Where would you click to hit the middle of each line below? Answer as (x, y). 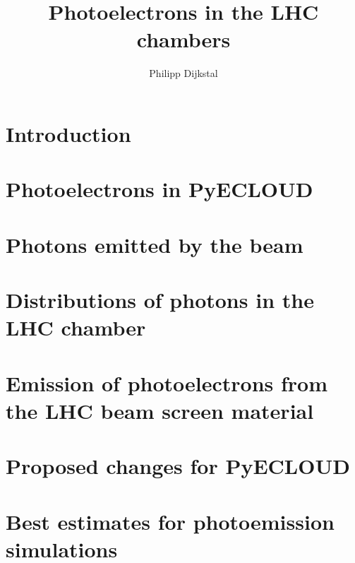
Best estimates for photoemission (170, 521)
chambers (183, 39)
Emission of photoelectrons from (167, 383)
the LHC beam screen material (160, 410)
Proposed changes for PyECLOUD (178, 466)
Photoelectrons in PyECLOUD (160, 189)
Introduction (68, 133)
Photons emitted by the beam (155, 244)
